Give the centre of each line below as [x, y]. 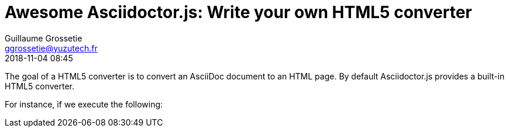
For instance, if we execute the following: [84, 104]
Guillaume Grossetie [44, 38]
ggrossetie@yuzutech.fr [51, 48]
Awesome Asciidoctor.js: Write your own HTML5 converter [238, 12]
